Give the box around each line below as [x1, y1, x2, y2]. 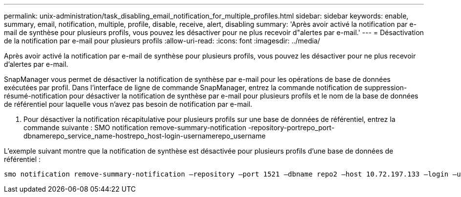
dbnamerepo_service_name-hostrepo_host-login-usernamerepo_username [23, 132, 266, 140]
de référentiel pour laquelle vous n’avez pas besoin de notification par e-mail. [4, 100, 252, 108]
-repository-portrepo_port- [248, 123, 335, 132]
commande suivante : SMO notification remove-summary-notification [23, 123, 247, 132]
